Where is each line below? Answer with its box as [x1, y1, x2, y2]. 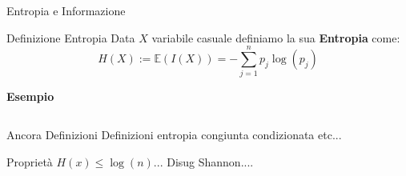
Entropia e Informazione [6, 2, 126, 18]
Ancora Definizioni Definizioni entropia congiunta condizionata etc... [6, 126, 342, 142]
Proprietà [6, 153, 53, 170]
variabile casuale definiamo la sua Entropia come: [151, 29, 400, 46]
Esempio [6, 88, 54, 105]
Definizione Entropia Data [6, 29, 135, 46]
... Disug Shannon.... [153, 153, 254, 170]
